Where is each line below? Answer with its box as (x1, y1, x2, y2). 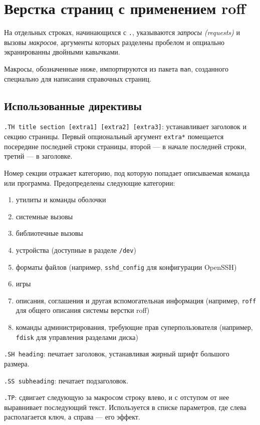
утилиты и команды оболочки (16, 194, 106, 205)
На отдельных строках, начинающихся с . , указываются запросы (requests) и (4, 27, 240, 38)
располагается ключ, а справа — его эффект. (4, 411, 140, 422)
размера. (4, 358, 30, 368)
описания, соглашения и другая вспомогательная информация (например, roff (16, 295, 256, 305)
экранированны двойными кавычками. (4, 47, 120, 57)
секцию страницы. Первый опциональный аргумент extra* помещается (4, 131, 224, 142)
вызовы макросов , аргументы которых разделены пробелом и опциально (4, 37, 224, 47)
